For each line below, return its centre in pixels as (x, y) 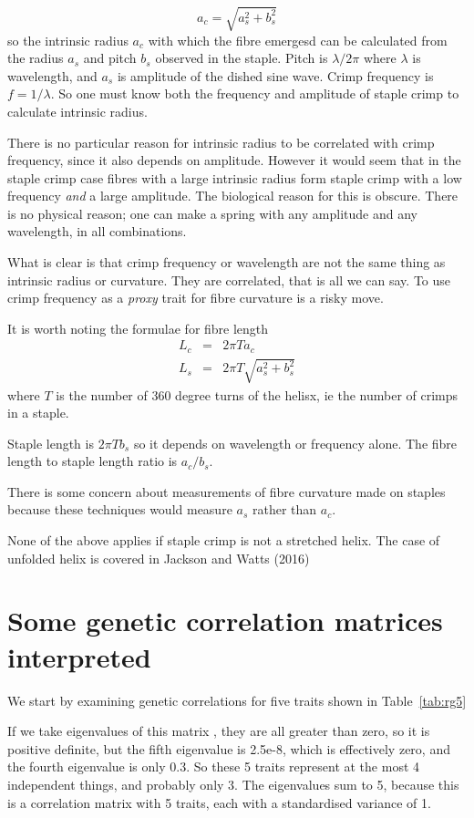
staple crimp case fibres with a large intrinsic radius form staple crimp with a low (235, 177)
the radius (36, 58)
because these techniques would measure (120, 509)
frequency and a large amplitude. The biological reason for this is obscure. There (233, 196)
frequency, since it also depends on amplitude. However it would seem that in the (234, 160)
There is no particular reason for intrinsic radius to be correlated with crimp (221, 142)
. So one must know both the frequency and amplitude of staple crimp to (255, 93)
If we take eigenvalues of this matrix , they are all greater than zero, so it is (219, 731)
